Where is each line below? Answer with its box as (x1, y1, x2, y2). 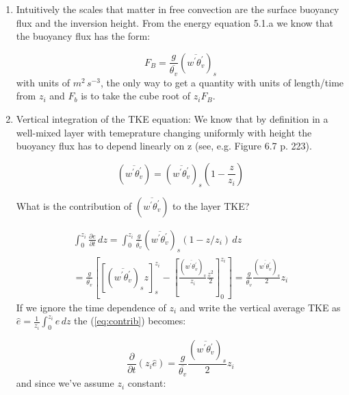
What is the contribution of (16, 198, 132, 213)
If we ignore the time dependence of (16, 300, 166, 314)
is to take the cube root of (81, 88, 191, 103)
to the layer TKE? (172, 198, 250, 213)
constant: (127, 376, 166, 390)
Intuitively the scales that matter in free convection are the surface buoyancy (16, 2, 339, 16)
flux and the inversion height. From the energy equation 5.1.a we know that (16, 15, 333, 29)
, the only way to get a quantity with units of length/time (100, 75, 344, 89)
